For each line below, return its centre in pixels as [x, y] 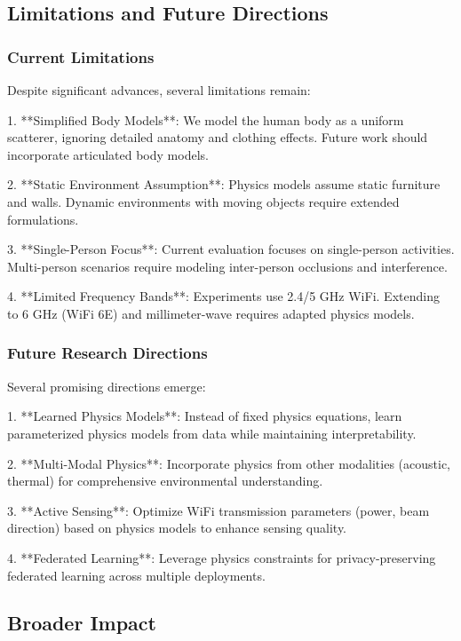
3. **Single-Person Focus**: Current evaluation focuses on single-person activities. [231, 249]
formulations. [43, 219]
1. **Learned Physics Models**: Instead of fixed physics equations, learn [205, 416]
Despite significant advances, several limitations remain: [159, 90]
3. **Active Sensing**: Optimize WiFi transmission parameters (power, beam [219, 510]
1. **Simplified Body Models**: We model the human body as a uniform [206, 119]
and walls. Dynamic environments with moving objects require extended [203, 201]
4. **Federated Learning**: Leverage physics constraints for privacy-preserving [222, 557]
